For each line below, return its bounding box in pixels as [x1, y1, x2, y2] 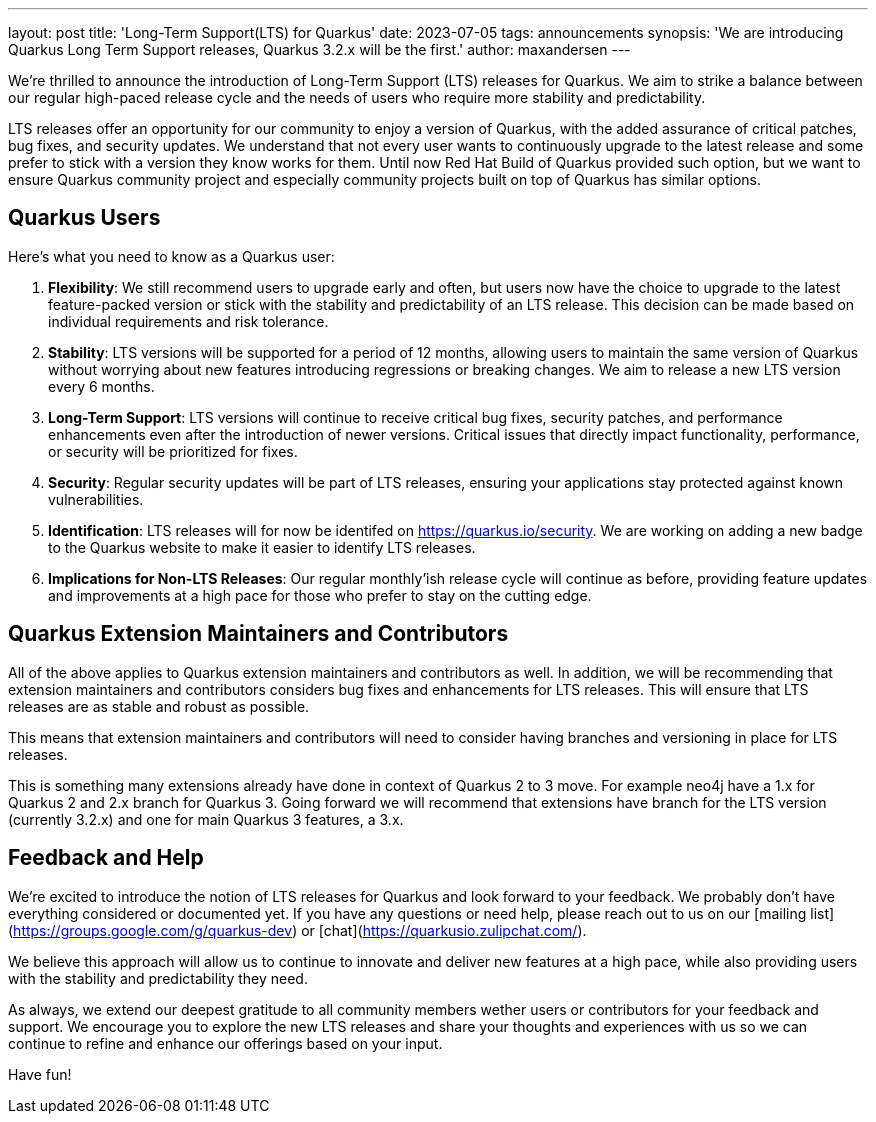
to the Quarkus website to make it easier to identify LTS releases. [48, 538, 476, 556]
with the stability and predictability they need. [8, 969, 308, 987]
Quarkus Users [8, 205, 161, 231]
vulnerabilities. [48, 490, 144, 508]
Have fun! [8, 1065, 72, 1083]
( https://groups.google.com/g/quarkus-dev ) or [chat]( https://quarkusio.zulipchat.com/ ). [8, 921, 587, 939]
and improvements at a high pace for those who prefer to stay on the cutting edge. [48, 586, 592, 604]
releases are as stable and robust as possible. [8, 697, 310, 715]
